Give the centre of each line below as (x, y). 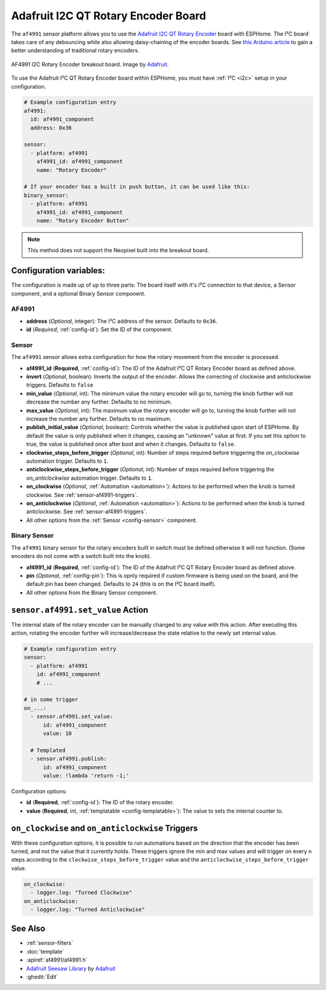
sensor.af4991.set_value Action (80, 610)
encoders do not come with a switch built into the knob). (81, 556)
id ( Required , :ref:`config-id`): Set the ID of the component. (100, 329)
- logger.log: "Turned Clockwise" (81, 893)
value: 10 (58, 733)
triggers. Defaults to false (60, 385)
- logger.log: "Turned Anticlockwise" (88, 909)
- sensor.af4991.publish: (69, 759)
